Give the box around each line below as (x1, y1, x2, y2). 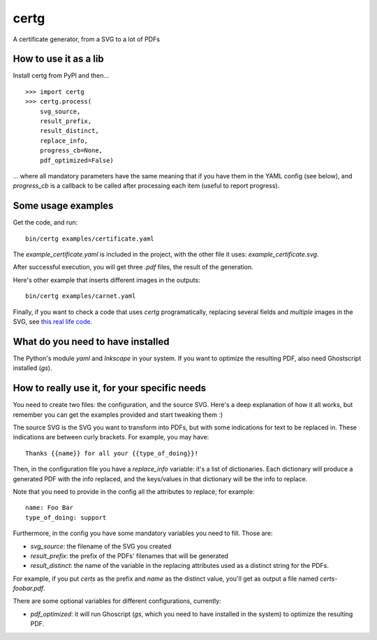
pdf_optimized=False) (39, 156, 114, 164)
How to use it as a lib (13, 53, 104, 65)
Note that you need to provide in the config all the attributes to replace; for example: (13, 487, 255, 496)
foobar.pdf (13, 584, 44, 592)
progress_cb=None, (39, 147, 103, 155)
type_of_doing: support (25, 513, 107, 521)
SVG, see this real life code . (13, 318, 93, 325)
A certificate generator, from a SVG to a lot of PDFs (13, 35, 161, 43)
